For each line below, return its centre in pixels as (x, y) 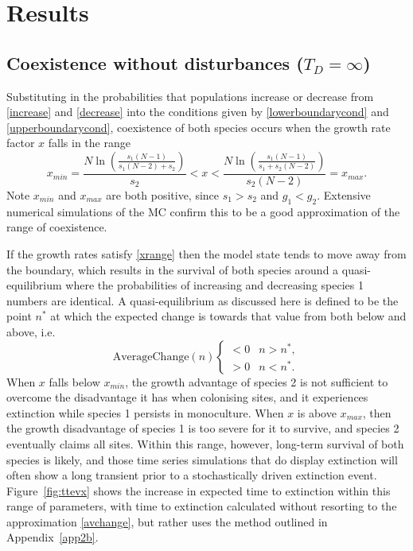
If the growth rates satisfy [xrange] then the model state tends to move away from (206, 253)
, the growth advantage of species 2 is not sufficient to (257, 381)
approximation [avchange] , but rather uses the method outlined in (167, 521)
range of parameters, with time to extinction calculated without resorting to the (202, 506)
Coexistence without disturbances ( (155, 62)
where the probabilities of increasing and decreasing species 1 (214, 285)
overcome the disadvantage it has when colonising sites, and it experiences (187, 397)
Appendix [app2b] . (53, 537)
